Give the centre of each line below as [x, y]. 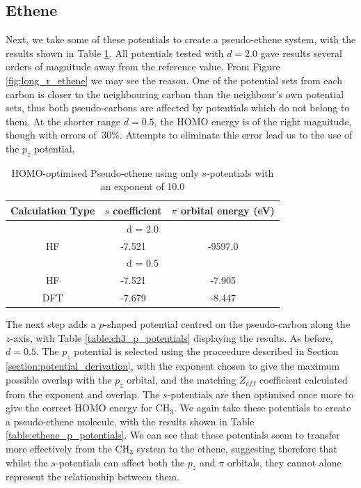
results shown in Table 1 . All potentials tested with [115, 53]
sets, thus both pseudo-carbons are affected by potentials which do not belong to [178, 108]
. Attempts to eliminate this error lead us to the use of [236, 135]
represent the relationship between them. [93, 477]
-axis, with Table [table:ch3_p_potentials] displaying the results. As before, [171, 337]
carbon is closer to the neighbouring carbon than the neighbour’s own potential [175, 94]
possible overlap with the [59, 379]
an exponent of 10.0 [143, 186]
